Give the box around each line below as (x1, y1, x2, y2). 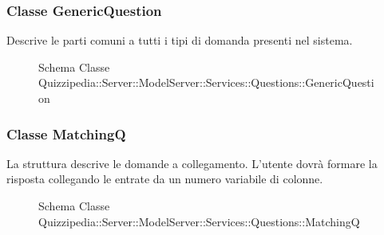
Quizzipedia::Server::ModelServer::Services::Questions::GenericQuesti (38, 74, 374, 91)
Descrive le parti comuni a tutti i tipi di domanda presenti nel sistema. (6, 32, 353, 49)
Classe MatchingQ (6, 123, 126, 143)
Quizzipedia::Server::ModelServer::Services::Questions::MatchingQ (38, 213, 360, 229)
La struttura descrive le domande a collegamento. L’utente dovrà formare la (6, 155, 378, 171)
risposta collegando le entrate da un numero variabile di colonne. (6, 170, 323, 187)
